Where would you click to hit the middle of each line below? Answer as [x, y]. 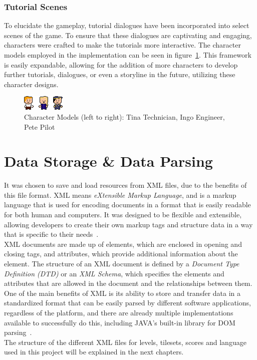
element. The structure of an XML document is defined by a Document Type [122, 264]
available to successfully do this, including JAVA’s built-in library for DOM [120, 322]
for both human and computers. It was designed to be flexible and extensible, [123, 215]
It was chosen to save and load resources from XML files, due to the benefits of [125, 185]
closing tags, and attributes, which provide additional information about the [121, 254]
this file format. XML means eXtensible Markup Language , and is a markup [120, 195]
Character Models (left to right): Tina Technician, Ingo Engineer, [124, 116]
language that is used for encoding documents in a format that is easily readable [127, 205]
